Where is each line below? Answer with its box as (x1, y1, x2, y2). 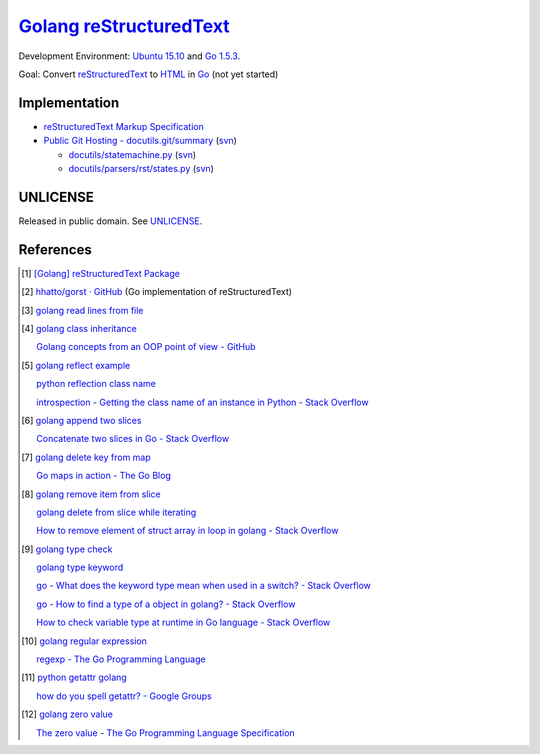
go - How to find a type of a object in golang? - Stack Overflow (36, 598, 296, 610)
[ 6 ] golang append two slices (21, 414, 142, 426)
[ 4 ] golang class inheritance (21, 323, 137, 334)
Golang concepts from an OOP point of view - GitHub (36, 341, 256, 353)
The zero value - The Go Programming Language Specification (36, 726, 295, 739)
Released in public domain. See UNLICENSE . (18, 215, 203, 227)
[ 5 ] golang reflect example (21, 359, 131, 371)
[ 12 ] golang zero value (21, 708, 114, 720)
